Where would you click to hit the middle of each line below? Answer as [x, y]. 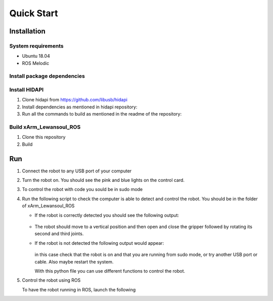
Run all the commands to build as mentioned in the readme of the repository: [102, 114]
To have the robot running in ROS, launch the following [79, 289]
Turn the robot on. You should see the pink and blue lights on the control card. [103, 180]
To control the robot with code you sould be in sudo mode [82, 190]
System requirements [36, 46]
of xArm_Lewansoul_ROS [48, 206]
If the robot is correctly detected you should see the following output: [107, 215]
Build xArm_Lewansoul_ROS [45, 127]
